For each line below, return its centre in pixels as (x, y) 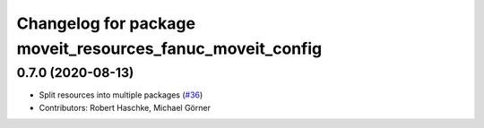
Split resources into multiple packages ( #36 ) (121, 95)
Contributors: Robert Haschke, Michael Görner (125, 107)
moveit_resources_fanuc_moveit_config (169, 48)
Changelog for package (106, 23)
